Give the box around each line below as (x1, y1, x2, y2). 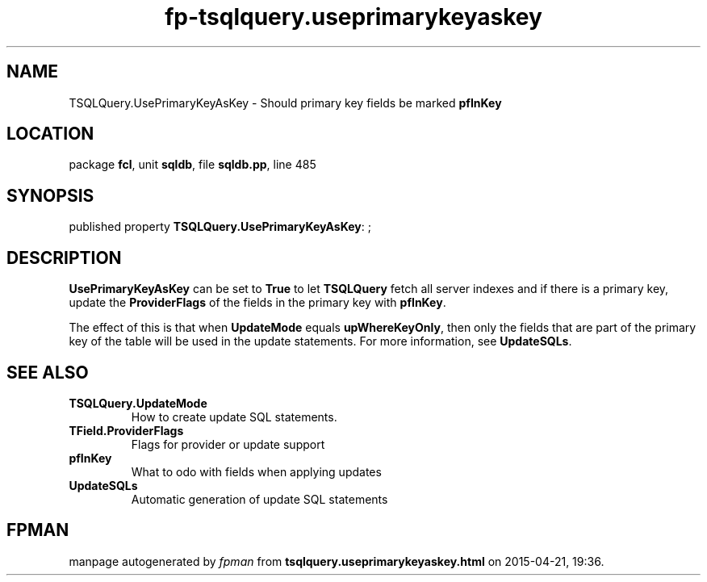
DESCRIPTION (6, 247, 122, 268)
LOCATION (6, 124, 94, 144)
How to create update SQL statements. (131, 409, 337, 424)
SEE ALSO (6, 362, 89, 383)
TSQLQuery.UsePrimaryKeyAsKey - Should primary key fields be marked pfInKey (69, 95, 502, 110)
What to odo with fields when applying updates (131, 464, 382, 479)
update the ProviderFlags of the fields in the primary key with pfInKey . (69, 295, 446, 310)
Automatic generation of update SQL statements (131, 492, 388, 506)
